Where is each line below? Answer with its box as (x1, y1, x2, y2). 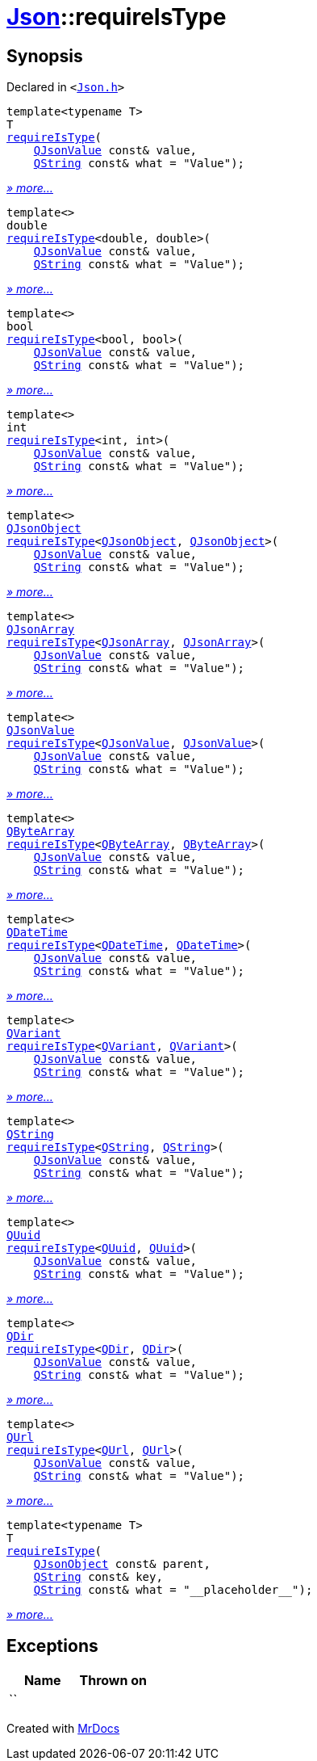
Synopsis (6, 45, 83, 66)
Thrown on (79, 1672, 147, 1689)
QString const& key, (33, 1570, 163, 1584)
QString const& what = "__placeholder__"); (33, 1583, 313, 1597)
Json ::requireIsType (6, 3, 227, 31)
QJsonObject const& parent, (33, 1557, 211, 1571)
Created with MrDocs (6, 1721, 120, 1736)
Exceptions (6, 1635, 98, 1656)
